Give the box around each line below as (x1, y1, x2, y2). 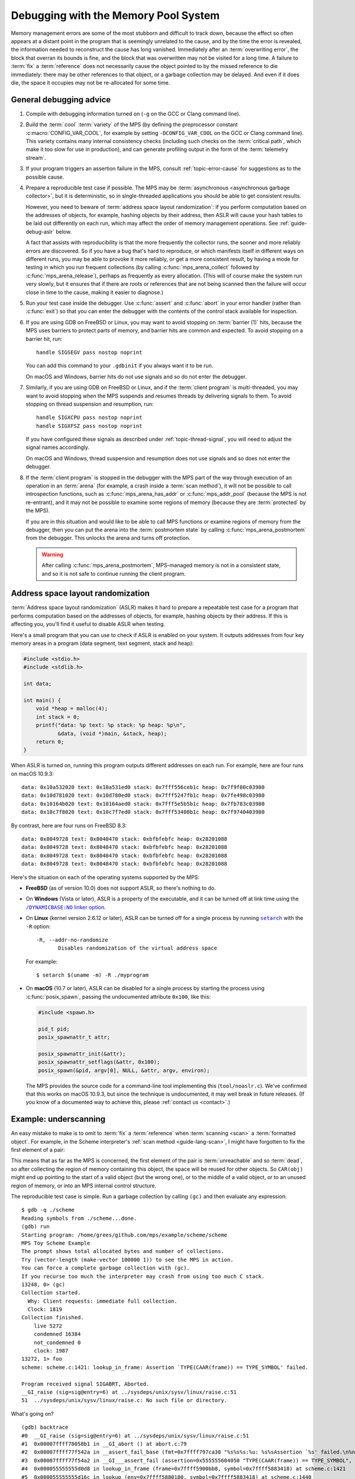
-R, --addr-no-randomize (36, 937, 108, 943)
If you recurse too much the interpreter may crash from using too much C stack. (21, 1273, 265, 1280)
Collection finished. (21, 1314, 84, 1321)
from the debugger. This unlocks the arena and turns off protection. (25, 534, 191, 541)
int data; (23, 680, 52, 687)
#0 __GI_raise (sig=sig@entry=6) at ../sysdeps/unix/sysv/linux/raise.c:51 (21, 1432, 250, 1439)
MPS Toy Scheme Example (21, 1239, 91, 1247)
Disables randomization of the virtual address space (58, 945, 217, 952)
